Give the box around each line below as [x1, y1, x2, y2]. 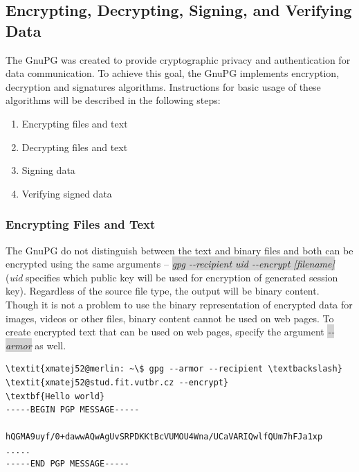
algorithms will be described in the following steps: [6, 93, 221, 107]
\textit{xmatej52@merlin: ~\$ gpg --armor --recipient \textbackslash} [6, 364, 342, 374]
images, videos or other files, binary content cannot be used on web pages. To [6, 311, 334, 325]
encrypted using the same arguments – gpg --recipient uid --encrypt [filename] [6, 256, 335, 271]
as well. [35, 338, 66, 352]
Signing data [21, 163, 75, 177]
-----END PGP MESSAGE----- [6, 459, 129, 469]
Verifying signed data [21, 186, 112, 200]
